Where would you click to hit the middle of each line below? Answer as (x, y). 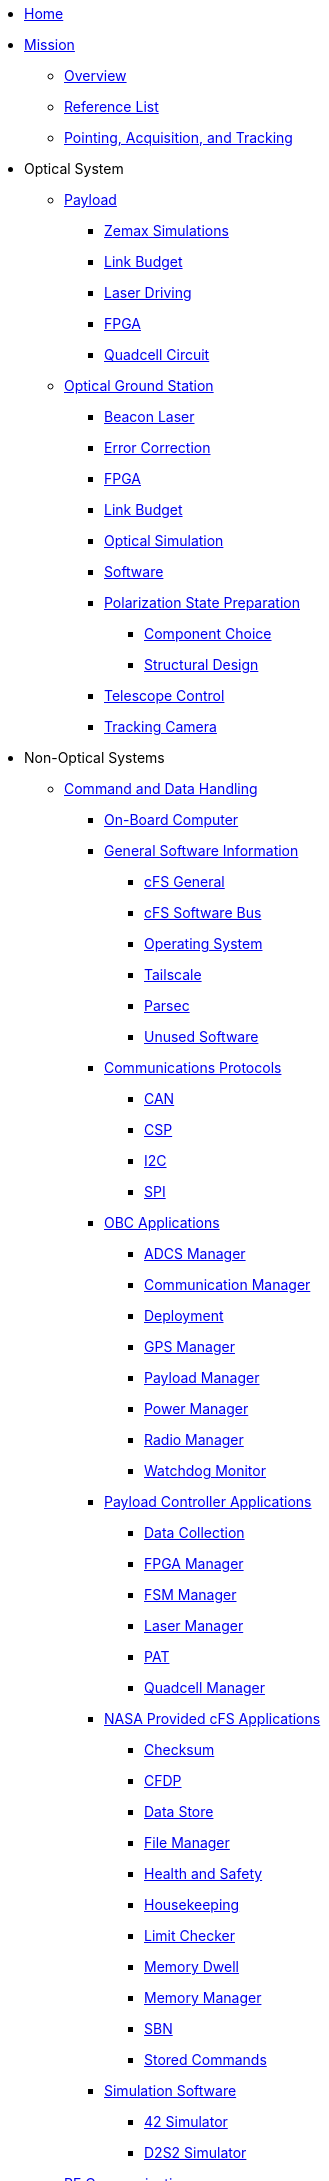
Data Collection (194, 1532)
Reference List (111, 106)
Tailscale (173, 974)
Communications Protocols (193, 1067)
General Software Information (201, 850)
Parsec (167, 1005)
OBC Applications (162, 1222)
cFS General (184, 881)
